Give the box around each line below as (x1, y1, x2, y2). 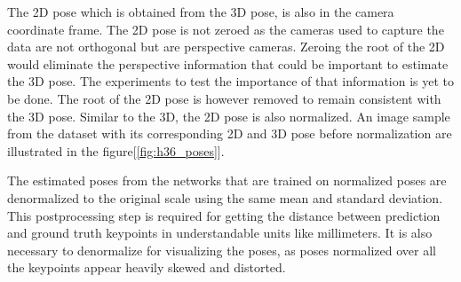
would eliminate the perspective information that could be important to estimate (7, 54, 449, 73)
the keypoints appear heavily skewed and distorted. (7, 258, 286, 277)
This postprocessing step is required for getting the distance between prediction (7, 206, 441, 224)
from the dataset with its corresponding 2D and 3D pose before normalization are (7, 124, 452, 143)
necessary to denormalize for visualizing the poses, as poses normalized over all (7, 240, 436, 259)
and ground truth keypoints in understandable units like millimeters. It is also (7, 223, 433, 242)
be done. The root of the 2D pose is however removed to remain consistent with (7, 89, 441, 107)
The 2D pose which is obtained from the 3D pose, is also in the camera (7, 3, 394, 20)
